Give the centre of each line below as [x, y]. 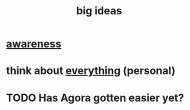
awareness [34, 44]
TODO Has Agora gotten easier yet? [95, 98]
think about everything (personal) [91, 71]
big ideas [99, 11]
